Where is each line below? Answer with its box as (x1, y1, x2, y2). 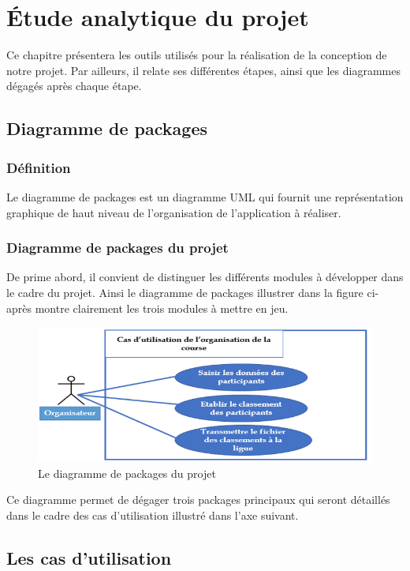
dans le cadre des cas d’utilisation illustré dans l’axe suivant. (6, 507, 299, 524)
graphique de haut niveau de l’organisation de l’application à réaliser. (6, 204, 341, 220)
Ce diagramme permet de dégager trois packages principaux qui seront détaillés (6, 491, 390, 508)
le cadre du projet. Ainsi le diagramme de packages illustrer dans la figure (6, 284, 363, 300)
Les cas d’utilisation (6, 546, 172, 569)
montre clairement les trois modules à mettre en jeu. (35, 299, 289, 316)
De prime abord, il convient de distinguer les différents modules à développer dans (6, 269, 404, 285)
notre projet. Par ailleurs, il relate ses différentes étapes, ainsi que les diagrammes (6, 62, 401, 78)
